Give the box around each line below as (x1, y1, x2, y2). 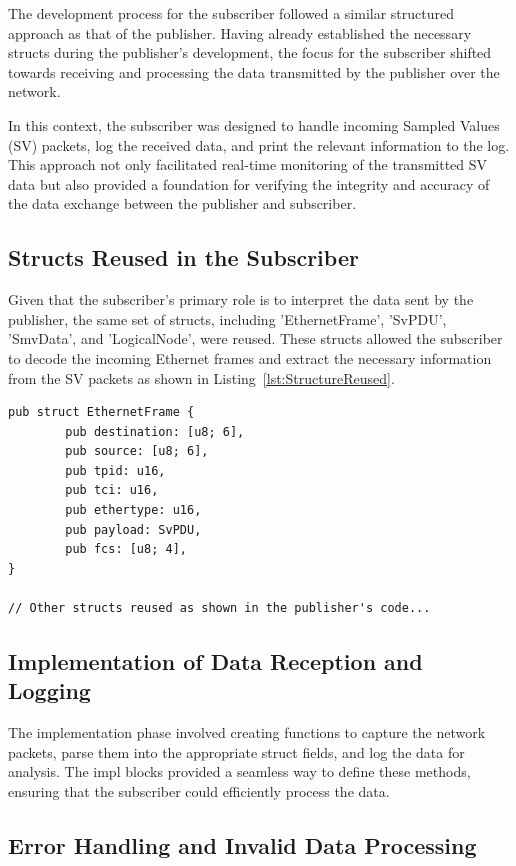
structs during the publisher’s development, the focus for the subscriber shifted (8, 42, 492, 63)
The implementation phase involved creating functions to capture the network (8, 722, 486, 743)
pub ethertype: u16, (65, 503, 202, 518)
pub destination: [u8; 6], (65, 424, 245, 439)
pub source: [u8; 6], (65, 444, 209, 459)
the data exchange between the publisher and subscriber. (8, 193, 357, 214)
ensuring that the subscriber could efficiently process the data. (8, 781, 390, 802)
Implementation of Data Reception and (8, 646, 423, 677)
